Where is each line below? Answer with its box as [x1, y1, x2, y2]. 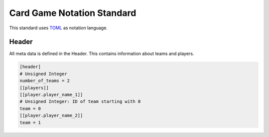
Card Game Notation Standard [9, 7, 136, 18]
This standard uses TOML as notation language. [9, 25, 108, 31]
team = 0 [19, 106, 41, 111]
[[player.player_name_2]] [19, 113, 83, 119]
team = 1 [19, 120, 41, 125]
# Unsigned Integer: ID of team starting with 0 [19, 99, 141, 104]
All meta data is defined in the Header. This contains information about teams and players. [9, 51, 194, 57]
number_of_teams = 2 [19, 78, 70, 84]
